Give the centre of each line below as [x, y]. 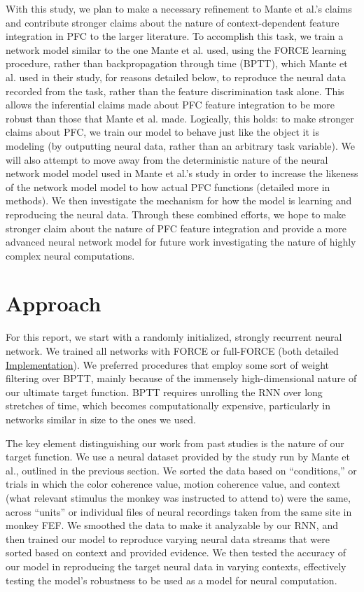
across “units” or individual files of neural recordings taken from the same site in [179, 511]
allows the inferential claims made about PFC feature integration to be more [170, 105]
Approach [54, 303]
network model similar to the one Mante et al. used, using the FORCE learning [176, 49]
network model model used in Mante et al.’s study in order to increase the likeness [182, 173]
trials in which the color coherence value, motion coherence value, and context [173, 484]
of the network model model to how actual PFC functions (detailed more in [168, 186]
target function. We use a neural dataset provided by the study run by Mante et [178, 457]
